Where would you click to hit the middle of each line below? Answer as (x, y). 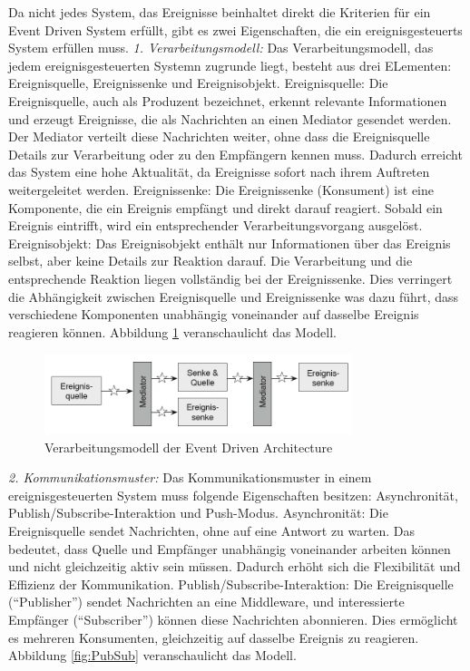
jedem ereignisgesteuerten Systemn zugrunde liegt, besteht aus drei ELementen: (230, 65)
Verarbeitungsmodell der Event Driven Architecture (189, 447)
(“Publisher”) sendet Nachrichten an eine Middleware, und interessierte (206, 602)
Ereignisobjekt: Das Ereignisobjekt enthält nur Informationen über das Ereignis (230, 243)
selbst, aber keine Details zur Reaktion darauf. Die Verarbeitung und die (211, 261)
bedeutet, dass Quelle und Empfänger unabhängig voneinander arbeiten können (230, 548)
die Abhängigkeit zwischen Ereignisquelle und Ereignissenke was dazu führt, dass (234, 296)
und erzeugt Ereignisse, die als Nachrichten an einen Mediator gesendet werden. (230, 118)
